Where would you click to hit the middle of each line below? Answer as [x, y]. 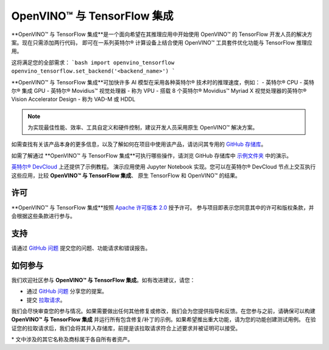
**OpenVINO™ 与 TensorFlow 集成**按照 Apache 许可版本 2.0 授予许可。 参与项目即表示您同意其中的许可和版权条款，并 [163, 207]
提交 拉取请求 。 [46, 300]
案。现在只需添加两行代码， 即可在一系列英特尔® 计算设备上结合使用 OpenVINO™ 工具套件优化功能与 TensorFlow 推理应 [162, 42]
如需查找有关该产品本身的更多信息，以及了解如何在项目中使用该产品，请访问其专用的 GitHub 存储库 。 [139, 144]
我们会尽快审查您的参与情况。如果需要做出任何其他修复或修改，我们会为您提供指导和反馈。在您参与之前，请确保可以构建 [163, 311]
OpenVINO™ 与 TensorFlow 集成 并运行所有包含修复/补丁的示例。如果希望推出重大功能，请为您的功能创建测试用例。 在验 [164, 319]
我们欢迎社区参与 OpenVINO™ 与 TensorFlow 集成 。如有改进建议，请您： [103, 280]
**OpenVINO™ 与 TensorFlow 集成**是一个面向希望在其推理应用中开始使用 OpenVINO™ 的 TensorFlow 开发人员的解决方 [162, 34]
